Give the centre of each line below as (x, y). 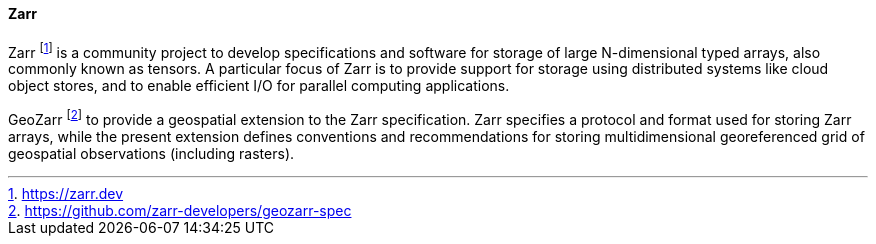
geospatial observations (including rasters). (151, 153)
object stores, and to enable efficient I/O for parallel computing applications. (259, 86)
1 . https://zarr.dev (66, 193)
